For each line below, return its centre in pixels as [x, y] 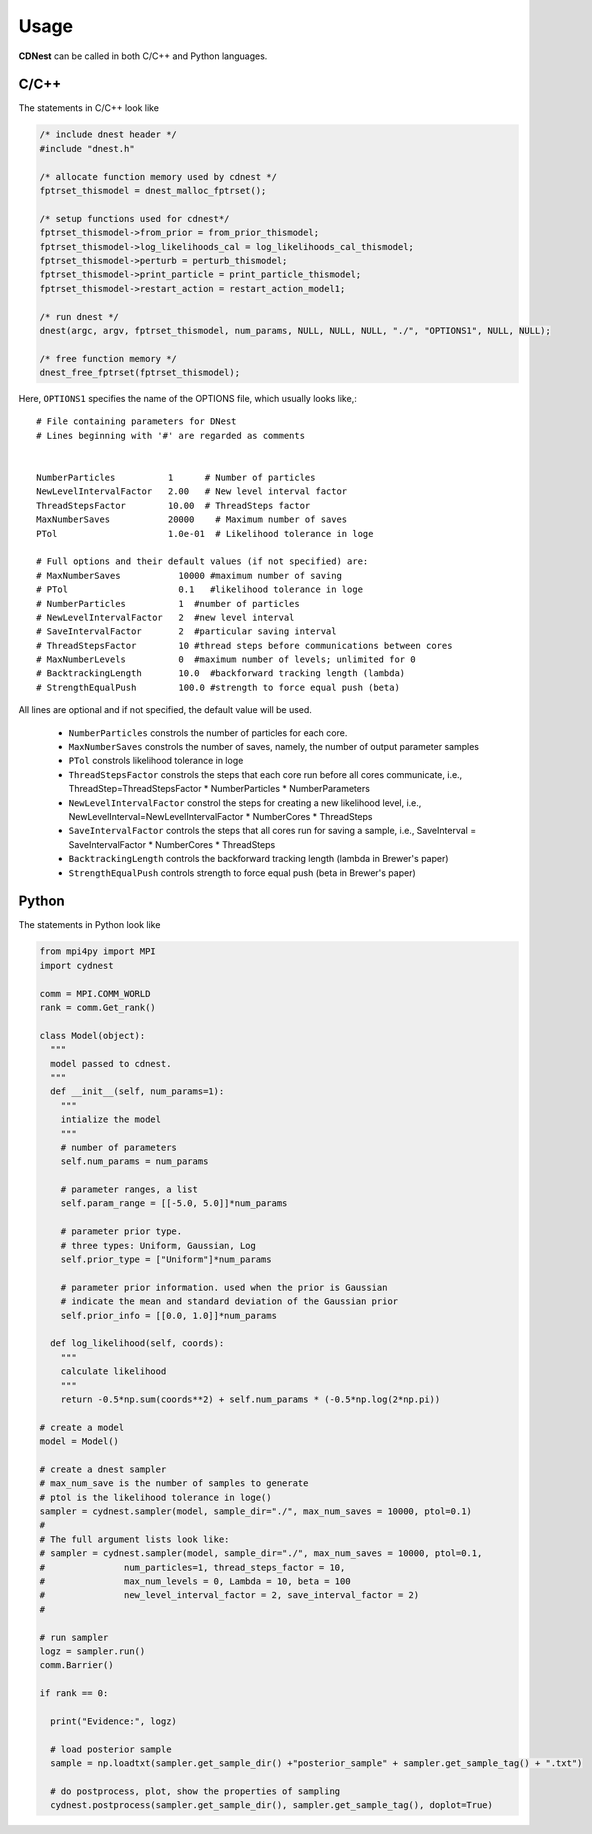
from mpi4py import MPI [98, 951]
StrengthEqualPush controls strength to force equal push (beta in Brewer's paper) [242, 872]
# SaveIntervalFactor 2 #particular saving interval [186, 631]
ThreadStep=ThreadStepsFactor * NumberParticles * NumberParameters [219, 789]
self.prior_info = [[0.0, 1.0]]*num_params [168, 1315]
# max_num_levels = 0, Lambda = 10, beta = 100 [195, 1581]
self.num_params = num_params [134, 1161]
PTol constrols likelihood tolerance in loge [156, 761]
